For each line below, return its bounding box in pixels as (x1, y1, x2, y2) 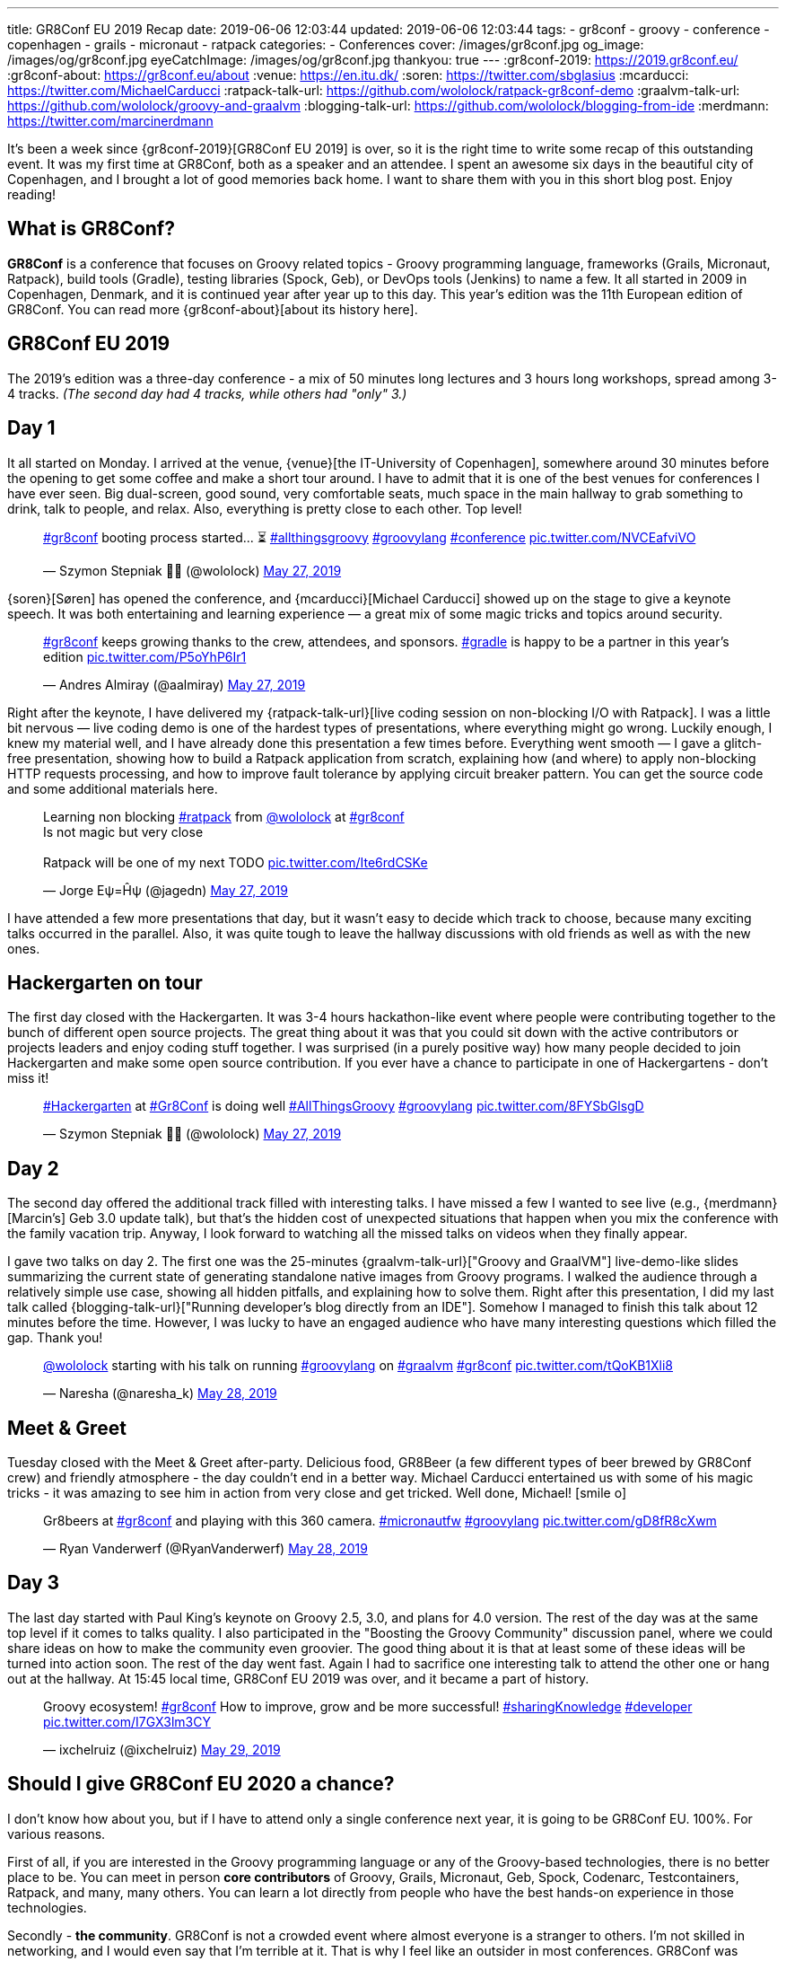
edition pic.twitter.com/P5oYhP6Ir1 (43, 648, 247, 664)
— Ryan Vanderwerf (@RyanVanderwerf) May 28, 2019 (43, 1541, 368, 1557)
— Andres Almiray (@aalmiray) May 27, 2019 (43, 676, 306, 692)
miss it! (7, 1070, 49, 1086)
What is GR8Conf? (7, 217, 175, 241)
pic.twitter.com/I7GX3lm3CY (43, 1713, 211, 1729)
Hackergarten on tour (7, 971, 203, 994)
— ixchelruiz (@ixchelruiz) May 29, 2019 (43, 1741, 281, 1757)
